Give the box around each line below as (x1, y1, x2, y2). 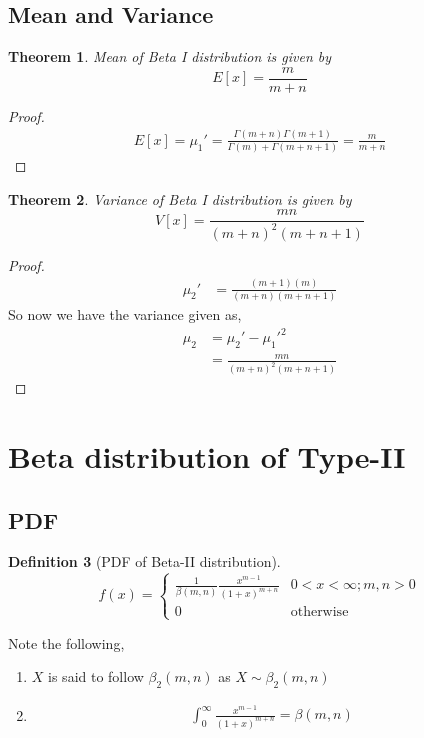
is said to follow (48, 666, 144, 687)
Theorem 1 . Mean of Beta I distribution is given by (8, 46, 332, 67)
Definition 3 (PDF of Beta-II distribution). (8, 551, 281, 572)
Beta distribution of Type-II (8, 436, 406, 477)
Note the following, (8, 632, 125, 653)
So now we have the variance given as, (8, 303, 242, 324)
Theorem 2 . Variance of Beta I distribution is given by (8, 188, 352, 209)
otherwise (290, 605, 349, 620)
